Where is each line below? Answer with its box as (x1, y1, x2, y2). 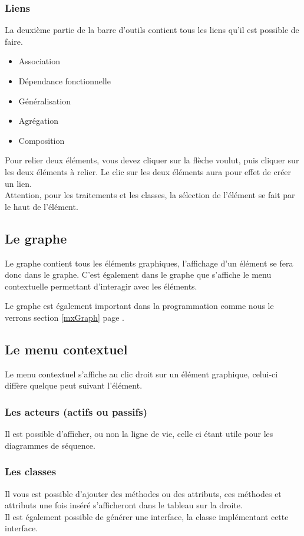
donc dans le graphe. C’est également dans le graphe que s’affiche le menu (5, 268, 272, 281)
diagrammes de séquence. (5, 439, 95, 451)
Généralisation (18, 94, 71, 107)
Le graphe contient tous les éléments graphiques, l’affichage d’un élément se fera (5, 257, 293, 269)
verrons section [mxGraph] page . (5, 311, 124, 323)
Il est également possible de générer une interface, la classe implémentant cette (5, 510, 289, 522)
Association (18, 55, 60, 67)
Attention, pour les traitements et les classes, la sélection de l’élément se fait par (5, 189, 295, 201)
